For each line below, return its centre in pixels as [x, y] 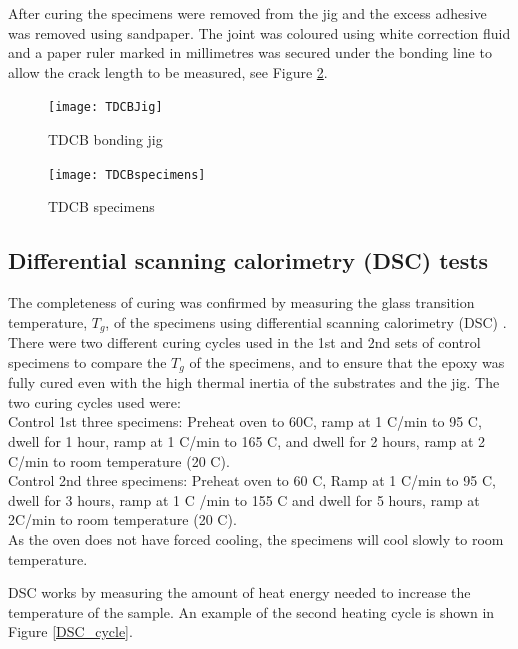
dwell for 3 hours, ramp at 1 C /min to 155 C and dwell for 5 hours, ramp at [244, 499]
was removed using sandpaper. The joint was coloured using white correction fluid [259, 32]
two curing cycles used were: [94, 401]
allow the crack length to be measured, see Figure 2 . [168, 71]
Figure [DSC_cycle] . [70, 631]
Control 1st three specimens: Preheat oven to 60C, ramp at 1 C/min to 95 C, [245, 421]
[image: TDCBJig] [105, 107]
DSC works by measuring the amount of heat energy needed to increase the [239, 592]
